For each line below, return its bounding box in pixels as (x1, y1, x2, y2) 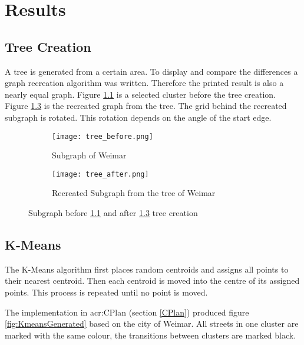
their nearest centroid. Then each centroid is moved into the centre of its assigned (5, 274, 300, 287)
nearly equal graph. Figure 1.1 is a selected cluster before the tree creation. (5, 88, 276, 100)
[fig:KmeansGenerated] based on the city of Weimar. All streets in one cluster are (5, 317, 299, 330)
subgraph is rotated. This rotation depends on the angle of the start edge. (5, 111, 272, 123)
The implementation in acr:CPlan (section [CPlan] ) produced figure (5, 306, 249, 318)
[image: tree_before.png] (52, 132, 153, 141)
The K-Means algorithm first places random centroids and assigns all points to (5, 263, 289, 275)
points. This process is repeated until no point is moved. (5, 286, 208, 298)
